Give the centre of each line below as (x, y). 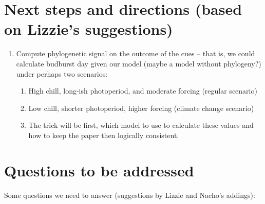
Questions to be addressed (99, 170)
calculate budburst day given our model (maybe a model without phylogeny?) (139, 63)
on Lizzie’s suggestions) (89, 29)
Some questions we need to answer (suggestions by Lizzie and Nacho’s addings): (130, 195)
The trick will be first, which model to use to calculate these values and (141, 125)
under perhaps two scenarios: (62, 73)
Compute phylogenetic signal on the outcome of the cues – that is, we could (136, 53)
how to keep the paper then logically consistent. (104, 135)
